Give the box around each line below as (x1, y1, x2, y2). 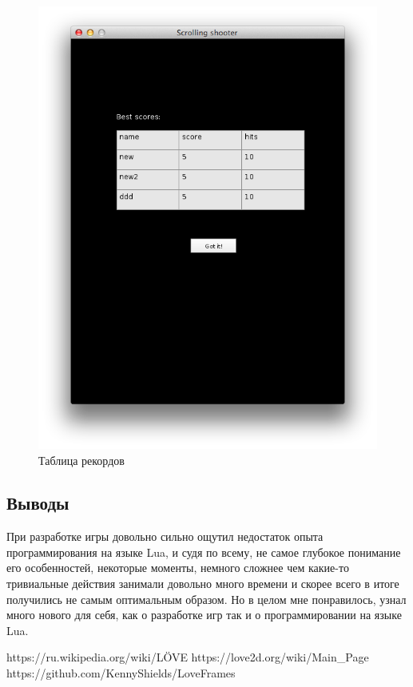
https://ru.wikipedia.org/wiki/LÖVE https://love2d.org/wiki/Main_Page (6, 649, 369, 665)
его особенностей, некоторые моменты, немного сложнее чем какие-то (6, 559, 349, 576)
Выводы (6, 490, 69, 515)
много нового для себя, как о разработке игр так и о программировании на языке (6, 606, 402, 623)
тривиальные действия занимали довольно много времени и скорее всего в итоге (6, 575, 399, 592)
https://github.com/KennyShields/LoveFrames (6, 665, 236, 681)
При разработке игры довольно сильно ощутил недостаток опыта (6, 528, 324, 545)
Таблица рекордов (38, 451, 125, 468)
